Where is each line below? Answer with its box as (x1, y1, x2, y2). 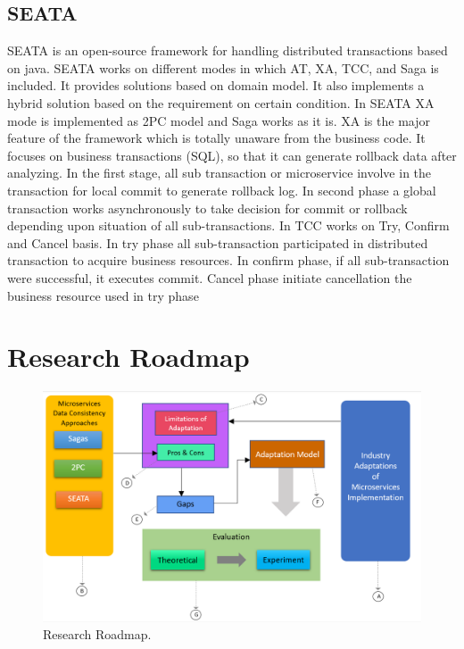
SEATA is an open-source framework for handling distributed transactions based (7, 41, 448, 60)
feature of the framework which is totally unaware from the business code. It (7, 129, 426, 147)
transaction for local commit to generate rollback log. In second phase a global (7, 180, 436, 199)
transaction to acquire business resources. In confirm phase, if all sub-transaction (7, 251, 450, 270)
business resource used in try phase (7, 286, 199, 304)
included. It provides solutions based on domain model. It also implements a (7, 76, 425, 95)
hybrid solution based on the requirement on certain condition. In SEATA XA (7, 93, 435, 112)
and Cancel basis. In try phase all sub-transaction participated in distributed (7, 233, 428, 252)
